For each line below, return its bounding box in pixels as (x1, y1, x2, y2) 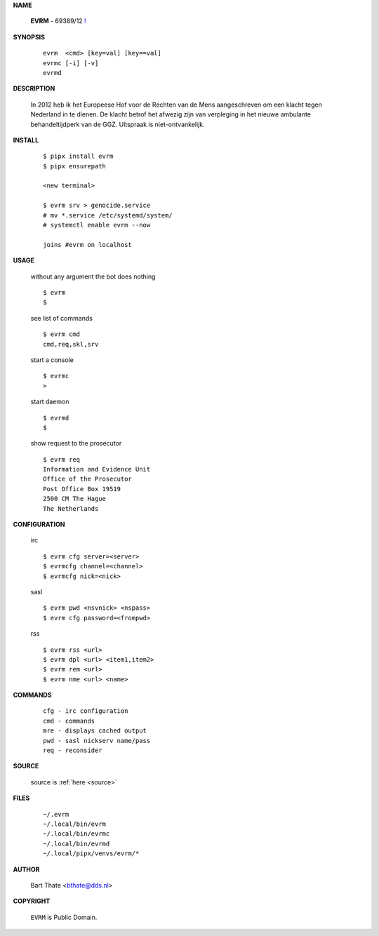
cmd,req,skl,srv (43, 340, 99, 348)
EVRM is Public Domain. (30, 913, 98, 921)
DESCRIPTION (13, 84, 55, 93)
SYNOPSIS (13, 32, 46, 41)
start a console (30, 355, 74, 364)
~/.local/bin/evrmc (43, 830, 110, 838)
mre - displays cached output (43, 727, 147, 735)
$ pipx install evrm (43, 152, 114, 161)
